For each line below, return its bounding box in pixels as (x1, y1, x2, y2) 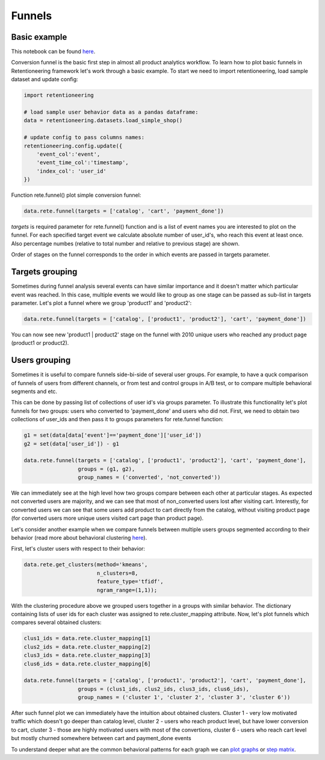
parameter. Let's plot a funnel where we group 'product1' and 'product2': (11, 299, 192, 306)
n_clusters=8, (96, 569, 138, 576)
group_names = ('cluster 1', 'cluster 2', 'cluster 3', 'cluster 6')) (77, 694, 291, 701)
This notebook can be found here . (11, 48, 96, 55)
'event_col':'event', (36, 150, 101, 158)
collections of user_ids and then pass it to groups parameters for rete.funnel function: (11, 416, 224, 423)
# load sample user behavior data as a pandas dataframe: (23, 109, 199, 116)
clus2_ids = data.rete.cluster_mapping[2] (23, 643, 151, 650)
